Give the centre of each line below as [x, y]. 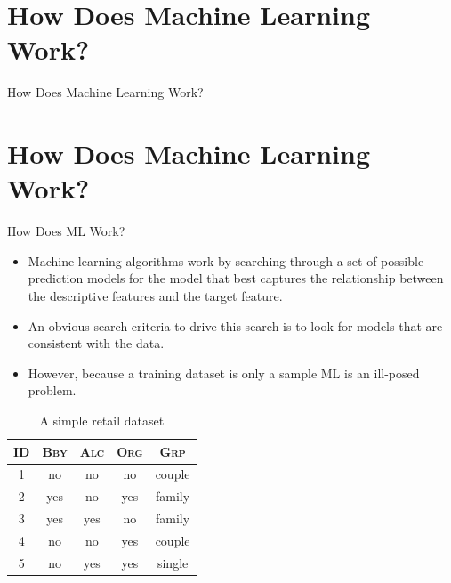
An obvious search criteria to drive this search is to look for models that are [235, 325]
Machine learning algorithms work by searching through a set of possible [226, 260]
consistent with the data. [96, 343]
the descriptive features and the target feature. [155, 296]
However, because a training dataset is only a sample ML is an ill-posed [224, 372]
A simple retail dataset [102, 420]
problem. [52, 390]
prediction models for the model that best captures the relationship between [236, 278]
